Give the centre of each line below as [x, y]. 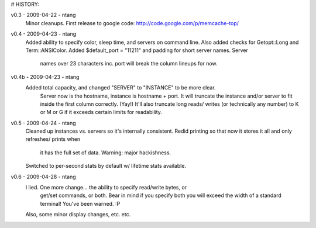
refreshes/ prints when [53, 139]
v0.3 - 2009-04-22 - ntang [43, 15]
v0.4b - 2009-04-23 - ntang [45, 77]
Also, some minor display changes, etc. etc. [78, 215]
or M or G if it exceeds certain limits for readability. [101, 112]
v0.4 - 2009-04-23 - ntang [44, 34]
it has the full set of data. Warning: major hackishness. [106, 153]
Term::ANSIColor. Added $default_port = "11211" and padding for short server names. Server [137, 50]
